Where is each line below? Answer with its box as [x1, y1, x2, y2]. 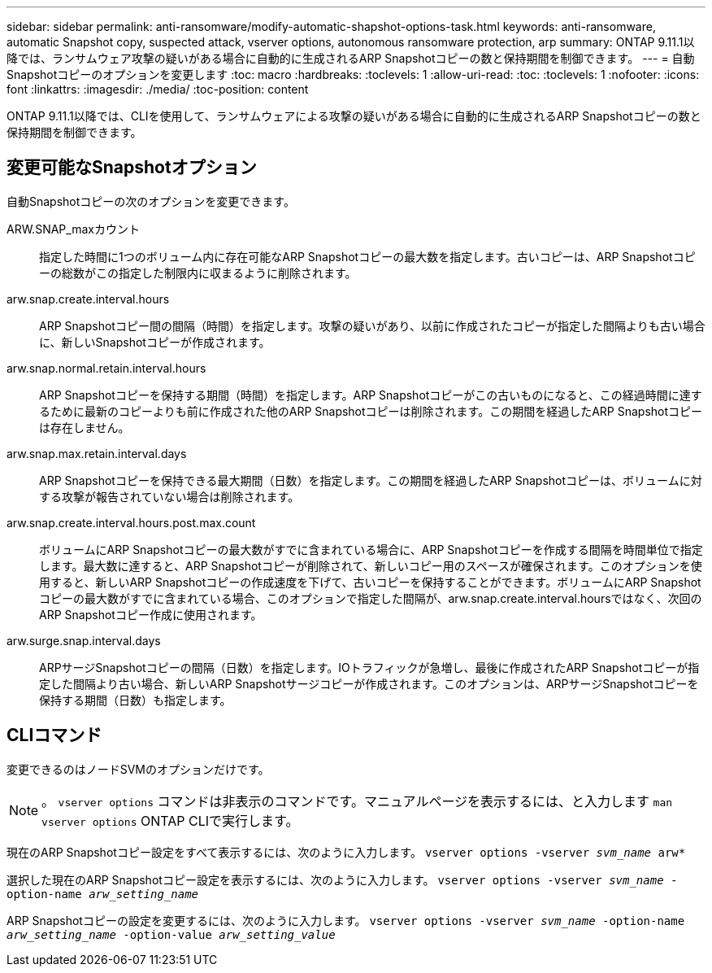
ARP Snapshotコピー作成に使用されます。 [39, 607, 263, 622]
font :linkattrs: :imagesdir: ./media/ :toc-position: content [7, 82, 309, 96]
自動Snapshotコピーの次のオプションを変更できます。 [7, 194, 295, 208]
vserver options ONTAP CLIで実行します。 [41, 812, 299, 829]
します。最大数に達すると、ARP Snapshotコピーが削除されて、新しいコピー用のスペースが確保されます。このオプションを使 [39, 558, 702, 573]
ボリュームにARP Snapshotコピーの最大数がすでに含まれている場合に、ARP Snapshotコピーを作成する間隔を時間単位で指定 [39, 542, 703, 556]
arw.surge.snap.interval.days [7, 633, 161, 648]
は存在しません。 [39, 420, 130, 434]
